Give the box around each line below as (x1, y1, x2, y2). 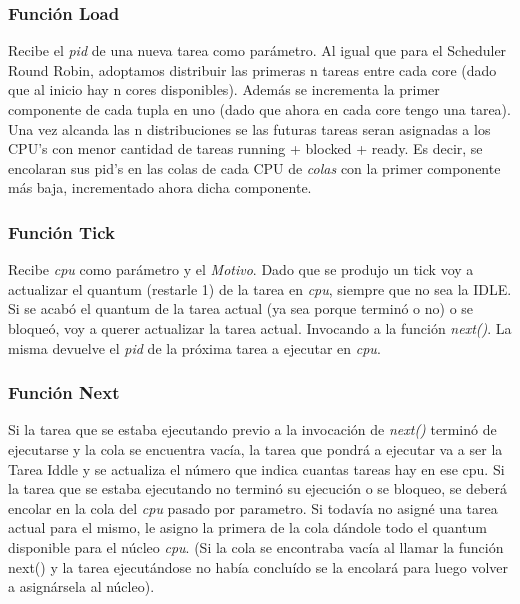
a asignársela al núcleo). (8, 576, 155, 597)
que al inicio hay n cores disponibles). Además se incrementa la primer (8, 79, 440, 100)
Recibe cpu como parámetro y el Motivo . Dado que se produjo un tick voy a (8, 259, 474, 280)
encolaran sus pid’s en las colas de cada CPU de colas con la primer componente (8, 157, 501, 178)
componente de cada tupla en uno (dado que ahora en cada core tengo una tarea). (8, 99, 511, 119)
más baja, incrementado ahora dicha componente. (8, 177, 312, 198)
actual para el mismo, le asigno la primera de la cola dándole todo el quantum (8, 517, 487, 538)
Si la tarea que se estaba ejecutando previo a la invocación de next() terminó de (8, 419, 497, 440)
